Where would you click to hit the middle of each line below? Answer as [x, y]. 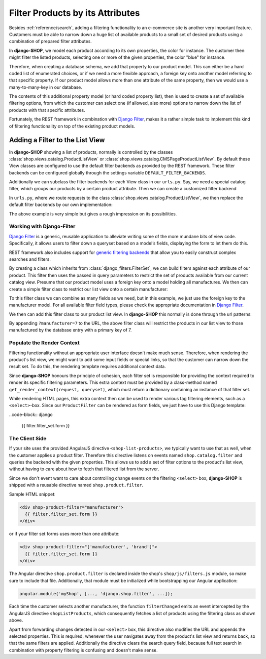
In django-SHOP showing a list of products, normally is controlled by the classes [91, 152]
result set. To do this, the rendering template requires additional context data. [87, 367]
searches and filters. [30, 259]
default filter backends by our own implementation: [61, 205]
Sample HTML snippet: [33, 494]
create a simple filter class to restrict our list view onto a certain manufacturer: [88, 289]
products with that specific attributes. [47, 110]
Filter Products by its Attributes [75, 13]
